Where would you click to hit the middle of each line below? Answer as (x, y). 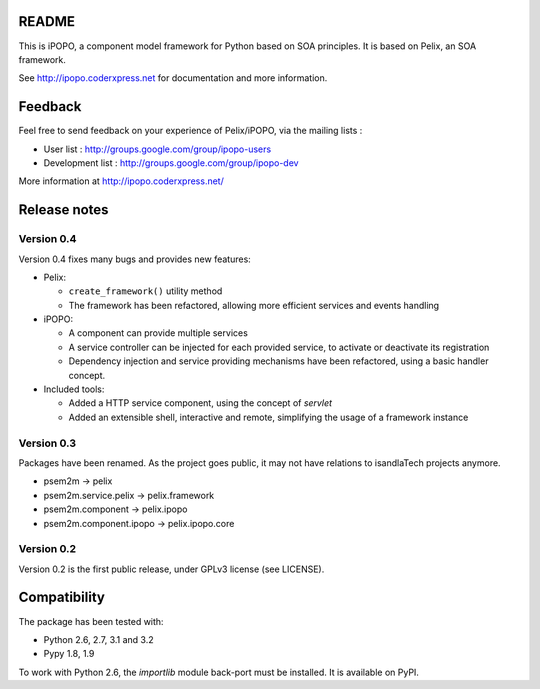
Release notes (63, 210)
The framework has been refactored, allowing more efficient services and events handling (254, 305)
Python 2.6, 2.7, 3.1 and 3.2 (98, 639)
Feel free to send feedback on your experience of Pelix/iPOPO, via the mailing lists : (190, 131)
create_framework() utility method (145, 291)
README (46, 21)
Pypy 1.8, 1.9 (69, 654)
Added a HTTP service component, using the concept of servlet (200, 403)
